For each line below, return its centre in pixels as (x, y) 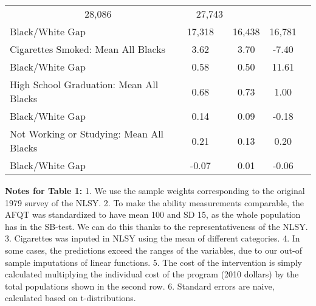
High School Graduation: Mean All (84, 84)
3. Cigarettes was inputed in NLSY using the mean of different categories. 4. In (153, 238)
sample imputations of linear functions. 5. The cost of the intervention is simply (153, 262)
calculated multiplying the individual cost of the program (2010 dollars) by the (152, 274)
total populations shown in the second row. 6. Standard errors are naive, (140, 286)
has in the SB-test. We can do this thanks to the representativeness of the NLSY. (156, 226)
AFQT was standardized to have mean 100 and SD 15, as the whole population (153, 214)
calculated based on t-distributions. (70, 298)
